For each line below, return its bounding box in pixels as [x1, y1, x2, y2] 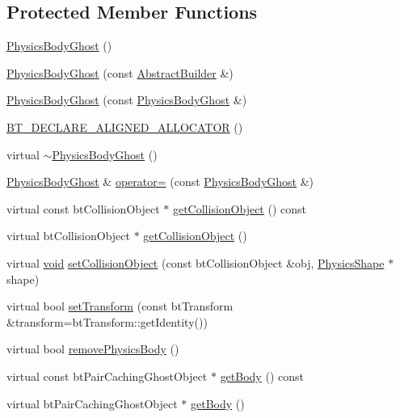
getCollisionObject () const [172, 200, 307, 217]
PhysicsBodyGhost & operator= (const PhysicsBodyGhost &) [6, 173, 314, 190]
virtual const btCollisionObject [6, 200, 160, 217]
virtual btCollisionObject [6, 227, 130, 244]
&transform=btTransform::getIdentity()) [6, 313, 208, 330]
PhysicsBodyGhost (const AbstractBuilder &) [6, 64, 234, 81]
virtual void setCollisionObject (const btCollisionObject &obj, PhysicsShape [6, 254, 385, 271]
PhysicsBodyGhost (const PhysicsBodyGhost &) [6, 91, 247, 108]
